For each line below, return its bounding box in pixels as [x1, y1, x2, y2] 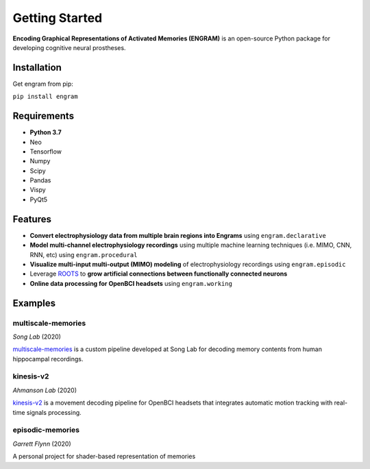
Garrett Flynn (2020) [12, 440, 71, 448]
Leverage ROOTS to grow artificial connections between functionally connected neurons [29, 269, 288, 278]
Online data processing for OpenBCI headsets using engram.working [29, 279, 233, 287]
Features [12, 213, 51, 225]
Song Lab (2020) [12, 333, 62, 341]
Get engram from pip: [12, 80, 73, 88]
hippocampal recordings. [12, 354, 84, 363]
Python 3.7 [29, 128, 62, 136]
